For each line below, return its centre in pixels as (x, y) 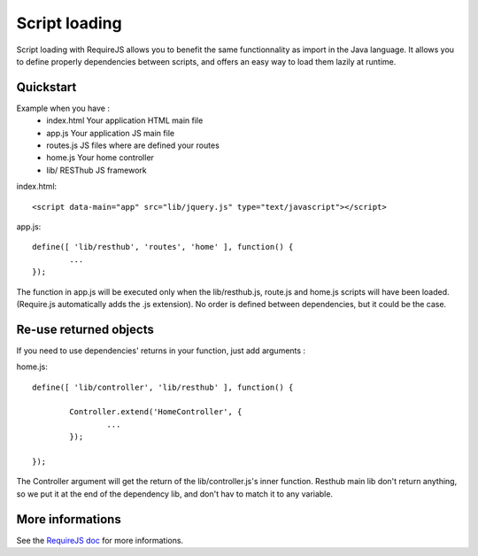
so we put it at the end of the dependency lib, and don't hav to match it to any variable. (175, 494)
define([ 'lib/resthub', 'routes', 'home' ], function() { (163, 247)
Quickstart (46, 87)
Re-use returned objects (85, 329)
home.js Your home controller (100, 158)
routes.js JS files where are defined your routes (133, 145)
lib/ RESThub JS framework (96, 170)
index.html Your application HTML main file (125, 120)
